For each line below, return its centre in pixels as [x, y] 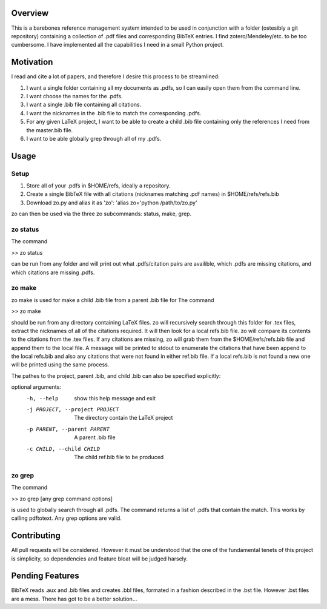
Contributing [36, 536]
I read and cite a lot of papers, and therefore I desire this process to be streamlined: [116, 76]
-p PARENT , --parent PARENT [68, 429]
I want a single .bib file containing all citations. [84, 105]
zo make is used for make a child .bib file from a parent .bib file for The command [113, 300]
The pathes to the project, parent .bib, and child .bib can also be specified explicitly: [116, 375]
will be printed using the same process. [60, 365]
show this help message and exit [115, 398]
